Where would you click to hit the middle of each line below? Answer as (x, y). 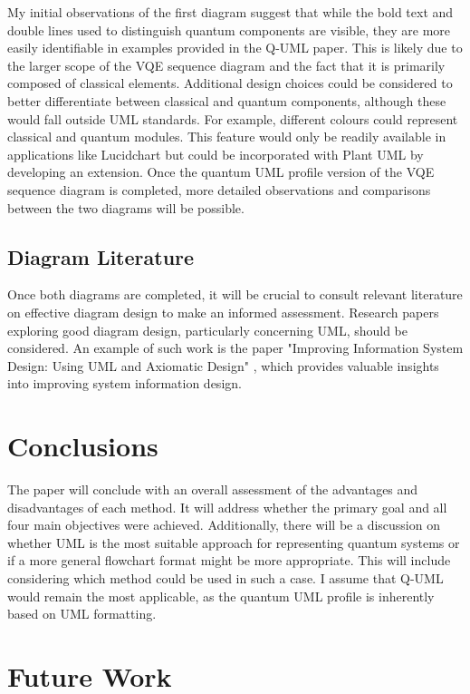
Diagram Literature (101, 256)
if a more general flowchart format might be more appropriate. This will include (229, 560)
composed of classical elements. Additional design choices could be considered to (230, 83)
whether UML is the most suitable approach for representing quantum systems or (234, 542)
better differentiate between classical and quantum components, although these (227, 100)
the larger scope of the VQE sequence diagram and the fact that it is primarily (226, 65)
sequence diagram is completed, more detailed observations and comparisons (219, 189)
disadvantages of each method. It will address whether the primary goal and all (227, 507)
